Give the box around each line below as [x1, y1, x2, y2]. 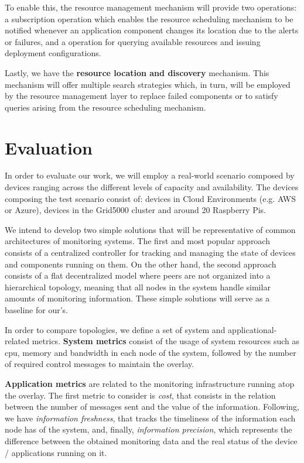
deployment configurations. [5, 47, 101, 59]
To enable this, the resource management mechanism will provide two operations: [5, 1, 297, 13]
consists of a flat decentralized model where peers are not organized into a [5, 269, 271, 282]
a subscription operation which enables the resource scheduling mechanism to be [5, 12, 293, 25]
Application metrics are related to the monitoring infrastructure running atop [5, 377, 295, 389]
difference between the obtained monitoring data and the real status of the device [5, 434, 298, 447]
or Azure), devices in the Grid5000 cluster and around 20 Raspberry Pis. [5, 204, 266, 216]
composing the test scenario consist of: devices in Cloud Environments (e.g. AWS [5, 192, 296, 204]
